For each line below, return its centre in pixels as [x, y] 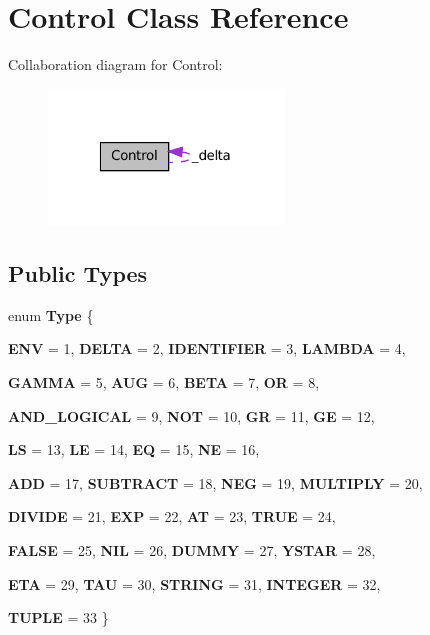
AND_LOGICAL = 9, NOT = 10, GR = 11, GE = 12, [191, 415]
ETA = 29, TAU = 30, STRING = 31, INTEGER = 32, [194, 583]
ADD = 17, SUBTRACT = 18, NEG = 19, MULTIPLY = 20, [215, 482]
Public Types [78, 272]
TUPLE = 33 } [58, 617]
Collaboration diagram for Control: [115, 64]
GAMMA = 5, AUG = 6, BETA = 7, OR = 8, [164, 381]
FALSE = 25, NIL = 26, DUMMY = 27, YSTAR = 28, [192, 549]
